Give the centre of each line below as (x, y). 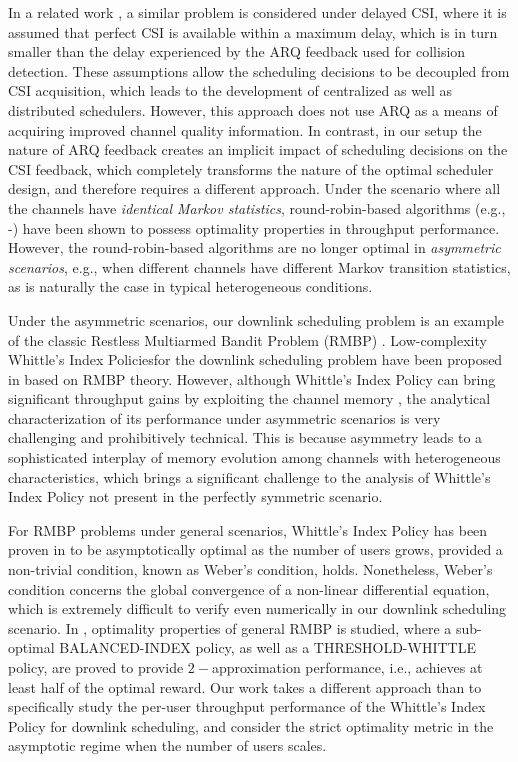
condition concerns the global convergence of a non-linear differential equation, (249, 588)
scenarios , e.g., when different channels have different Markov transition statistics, (259, 266)
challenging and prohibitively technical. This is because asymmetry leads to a (245, 437)
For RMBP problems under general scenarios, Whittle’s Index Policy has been (248, 529)
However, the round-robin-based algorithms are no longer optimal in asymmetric (254, 247)
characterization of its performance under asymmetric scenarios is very (224, 417)
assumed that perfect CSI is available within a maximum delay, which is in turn (253, 31)
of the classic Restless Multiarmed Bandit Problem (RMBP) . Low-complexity (247, 339)
